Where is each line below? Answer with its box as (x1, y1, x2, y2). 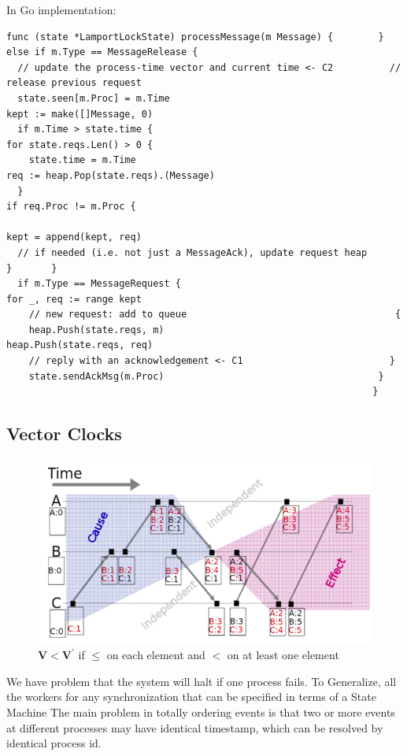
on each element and (106, 647, 205, 663)
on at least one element (227, 647, 339, 663)
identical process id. (6, 735, 102, 751)
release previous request (6, 77, 142, 89)
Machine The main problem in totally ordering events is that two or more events (6, 703, 395, 720)
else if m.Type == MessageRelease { (6, 46, 198, 58)
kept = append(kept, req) (6, 232, 142, 243)
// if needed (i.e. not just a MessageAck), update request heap (17, 246, 368, 258)
